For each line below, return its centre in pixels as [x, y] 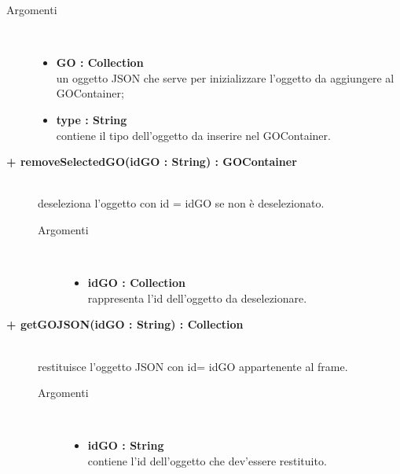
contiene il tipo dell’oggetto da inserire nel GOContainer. [193, 135]
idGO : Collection [137, 283]
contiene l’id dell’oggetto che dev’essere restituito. [207, 460]
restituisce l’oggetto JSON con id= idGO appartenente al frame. [193, 366]
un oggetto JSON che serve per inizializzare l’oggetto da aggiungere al [225, 77]
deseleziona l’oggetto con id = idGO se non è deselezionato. [181, 203]
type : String [92, 119]
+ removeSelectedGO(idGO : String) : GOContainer [152, 162]
